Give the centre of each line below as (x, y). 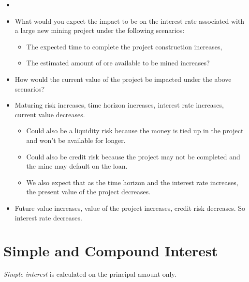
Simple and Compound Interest (111, 251)
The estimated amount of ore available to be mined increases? (118, 63)
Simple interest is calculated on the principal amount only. (90, 274)
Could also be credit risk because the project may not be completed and (133, 156)
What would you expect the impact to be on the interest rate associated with (130, 21)
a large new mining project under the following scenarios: (100, 30)
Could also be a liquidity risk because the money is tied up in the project (135, 131)
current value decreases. (50, 114)
